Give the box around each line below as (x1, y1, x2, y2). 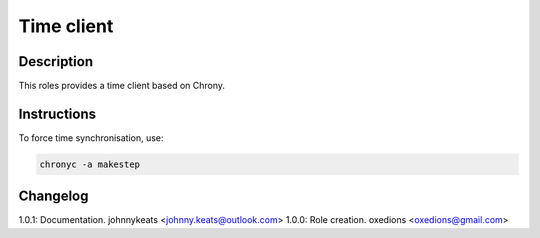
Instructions (18, 105, 97, 122)
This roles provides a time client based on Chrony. (18, 80, 225, 92)
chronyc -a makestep (39, 158, 140, 170)
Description (18, 53, 94, 70)
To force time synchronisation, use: (18, 131, 164, 144)
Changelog (18, 188, 89, 205)
